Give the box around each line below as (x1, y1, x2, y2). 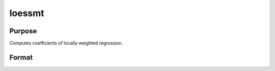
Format (9, 53, 33, 61)
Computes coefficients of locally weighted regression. (9, 40, 123, 46)
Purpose (9, 27, 37, 35)
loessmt (9, 8, 44, 19)
